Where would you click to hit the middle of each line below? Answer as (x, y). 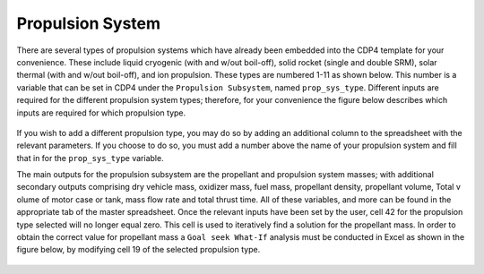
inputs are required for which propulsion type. (101, 113)
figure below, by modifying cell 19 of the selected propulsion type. (138, 250)
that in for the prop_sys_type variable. (91, 158)
